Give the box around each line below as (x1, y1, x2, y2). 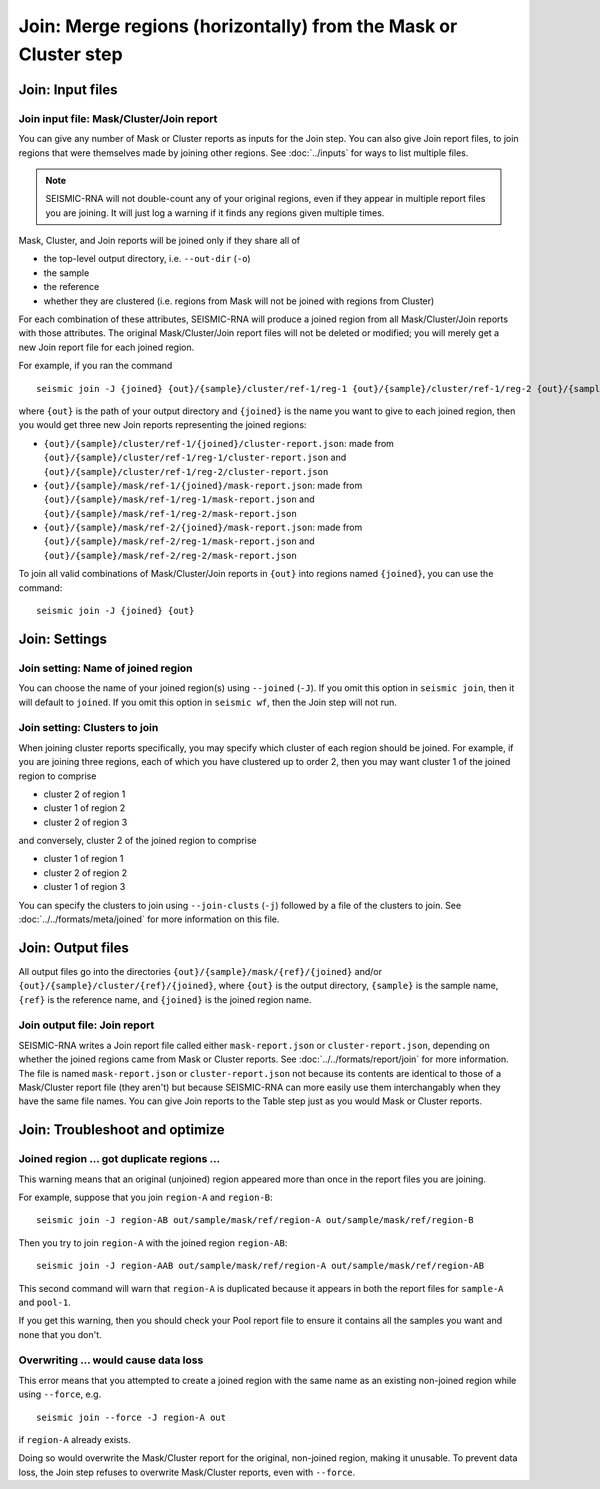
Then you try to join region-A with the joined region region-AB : (18, 1236, 288, 1249)
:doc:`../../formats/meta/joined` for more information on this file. (18, 913, 280, 925)
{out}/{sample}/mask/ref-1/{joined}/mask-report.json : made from (43, 479, 363, 491)
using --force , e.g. (18, 1388, 102, 1400)
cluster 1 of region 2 (43, 802, 126, 814)
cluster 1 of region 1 (43, 853, 124, 865)
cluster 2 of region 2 (43, 866, 128, 879)
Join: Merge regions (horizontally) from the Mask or (18, 15, 458, 37)
